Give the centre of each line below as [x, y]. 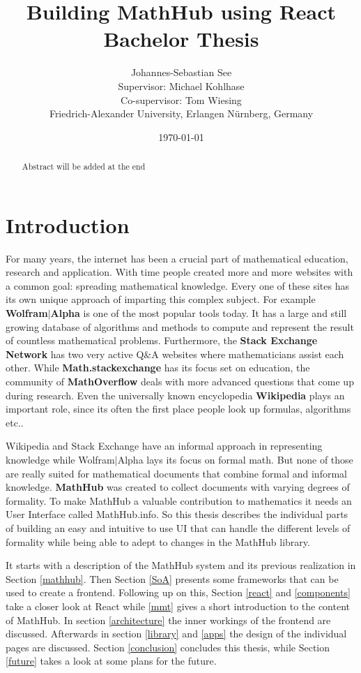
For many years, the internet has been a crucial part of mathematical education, [177, 258]
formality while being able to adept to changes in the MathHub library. [158, 541]
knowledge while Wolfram [60, 459]
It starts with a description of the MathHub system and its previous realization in [181, 565]
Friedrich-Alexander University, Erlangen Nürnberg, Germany [181, 113]
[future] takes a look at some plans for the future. [111, 661]
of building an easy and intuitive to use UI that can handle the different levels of [178, 527]
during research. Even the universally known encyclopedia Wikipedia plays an [175, 395]
